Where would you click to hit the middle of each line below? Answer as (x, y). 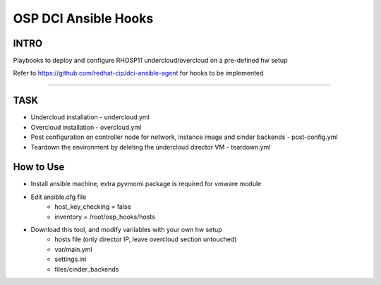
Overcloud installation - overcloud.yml (86, 127)
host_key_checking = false (93, 207)
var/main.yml (73, 249)
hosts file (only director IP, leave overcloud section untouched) (146, 239)
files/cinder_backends (87, 269)
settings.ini (71, 259)
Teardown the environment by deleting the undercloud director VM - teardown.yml (151, 147)
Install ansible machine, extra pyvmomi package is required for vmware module (146, 184)
